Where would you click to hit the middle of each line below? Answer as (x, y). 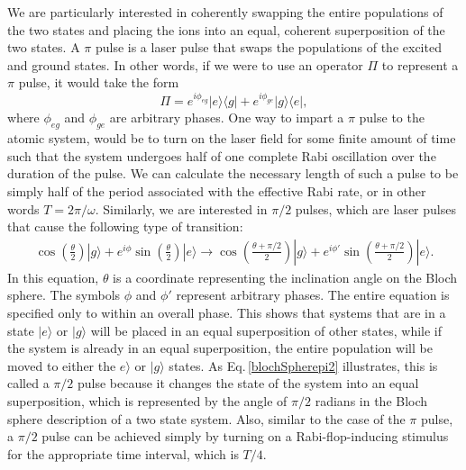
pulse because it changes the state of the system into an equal (248, 383)
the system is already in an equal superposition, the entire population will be (220, 348)
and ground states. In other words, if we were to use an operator (185, 64)
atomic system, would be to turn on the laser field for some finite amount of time (232, 138)
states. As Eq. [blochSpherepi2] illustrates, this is (303, 365)
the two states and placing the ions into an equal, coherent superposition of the (226, 29)
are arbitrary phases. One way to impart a (227, 117)
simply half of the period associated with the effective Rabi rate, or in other (217, 191)
